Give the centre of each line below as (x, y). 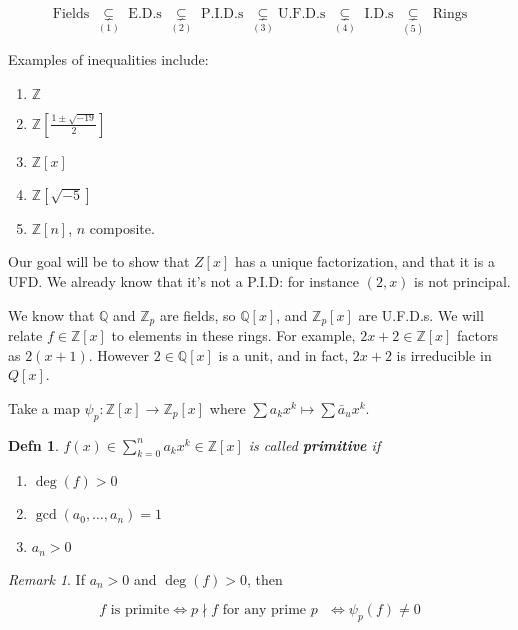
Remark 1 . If (46, 578)
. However (119, 354)
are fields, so (197, 314)
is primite (140, 610)
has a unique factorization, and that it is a (364, 261)
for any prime (264, 610)
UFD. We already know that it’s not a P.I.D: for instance (184, 281)
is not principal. (462, 281)
